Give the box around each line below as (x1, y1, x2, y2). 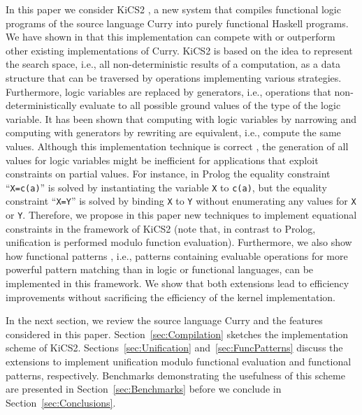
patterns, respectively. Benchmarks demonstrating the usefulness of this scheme (6, 367, 345, 382)
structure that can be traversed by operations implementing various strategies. (6, 70, 342, 85)
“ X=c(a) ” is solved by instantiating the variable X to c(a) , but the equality (6, 180, 327, 194)
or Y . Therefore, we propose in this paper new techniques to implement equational (6, 207, 357, 222)
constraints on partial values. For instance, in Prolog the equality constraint (6, 166, 331, 181)
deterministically (6, 98, 77, 112)
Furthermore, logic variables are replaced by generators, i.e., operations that (6, 84, 331, 99)
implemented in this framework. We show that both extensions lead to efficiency (6, 276, 349, 291)
